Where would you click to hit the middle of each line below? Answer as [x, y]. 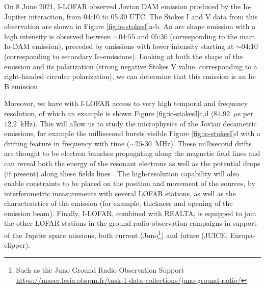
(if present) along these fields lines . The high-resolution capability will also [122, 173]
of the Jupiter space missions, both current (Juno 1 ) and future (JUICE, [116, 234]
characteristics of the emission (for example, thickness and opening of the [118, 203]
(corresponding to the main [213, 36]
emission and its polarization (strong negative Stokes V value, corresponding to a [131, 66]
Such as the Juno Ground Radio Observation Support [100, 269]
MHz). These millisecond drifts [203, 143]
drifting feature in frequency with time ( [67, 143]
